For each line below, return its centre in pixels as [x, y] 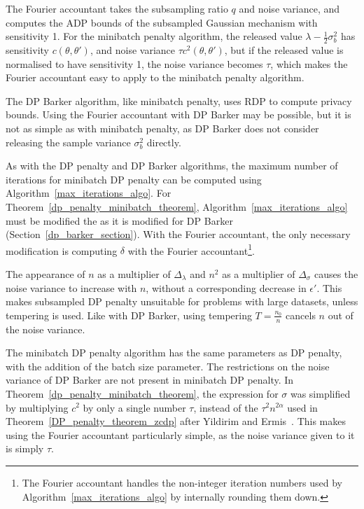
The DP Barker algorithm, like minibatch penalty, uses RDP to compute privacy [179, 100]
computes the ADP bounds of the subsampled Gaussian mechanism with [162, 22]
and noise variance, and [289, 8]
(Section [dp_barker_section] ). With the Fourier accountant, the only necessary [178, 234]
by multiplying [37, 407]
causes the [336, 273]
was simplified [320, 393]
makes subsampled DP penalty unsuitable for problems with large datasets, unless [182, 301]
